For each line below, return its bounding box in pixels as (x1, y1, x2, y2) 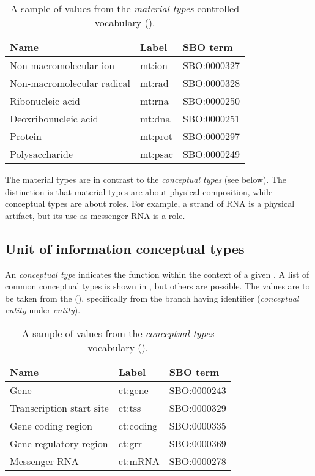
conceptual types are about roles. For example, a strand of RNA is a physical (5, 197, 295, 210)
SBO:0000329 (169, 400, 226, 415)
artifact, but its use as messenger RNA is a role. (5, 209, 185, 221)
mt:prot (140, 129, 172, 143)
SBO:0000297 (182, 129, 240, 143)
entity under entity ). (5, 303, 81, 316)
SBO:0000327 (182, 58, 240, 72)
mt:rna (140, 94, 169, 108)
